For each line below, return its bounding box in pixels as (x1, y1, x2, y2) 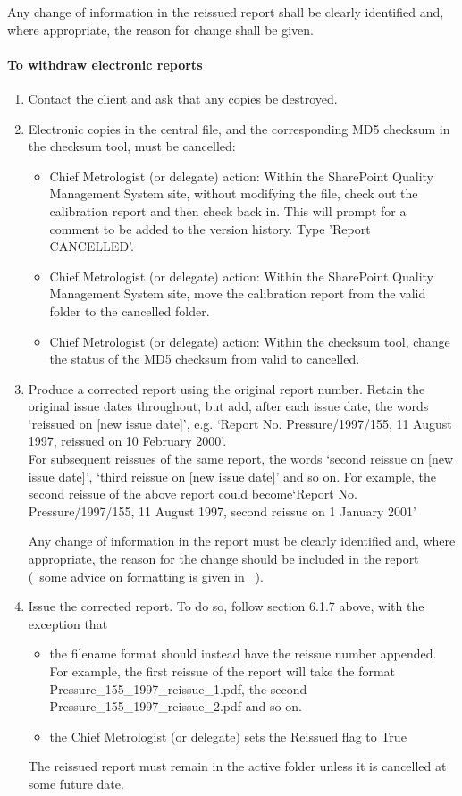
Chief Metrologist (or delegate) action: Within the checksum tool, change (49, 331, 450, 350)
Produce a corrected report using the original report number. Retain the (28, 379, 425, 398)
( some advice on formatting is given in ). (28, 566, 264, 585)
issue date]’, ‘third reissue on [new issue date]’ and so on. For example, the (28, 466, 437, 485)
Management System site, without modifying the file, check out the (49, 184, 418, 203)
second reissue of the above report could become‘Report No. (28, 484, 357, 503)
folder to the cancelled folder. (49, 301, 210, 320)
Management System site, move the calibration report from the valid (49, 284, 426, 303)
